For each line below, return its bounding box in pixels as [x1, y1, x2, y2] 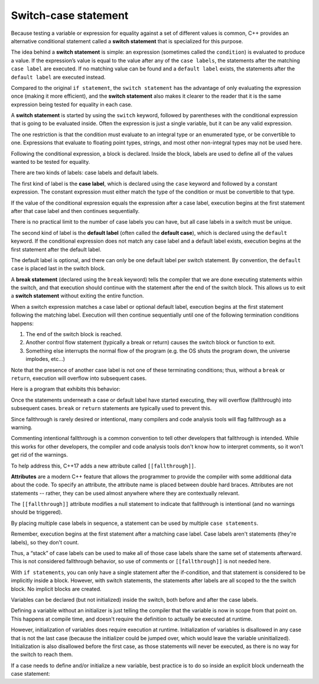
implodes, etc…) [25, 356, 65, 363]
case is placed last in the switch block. [11, 265, 106, 272]
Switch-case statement [11, 9, 129, 22]
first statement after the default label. [11, 246, 102, 253]
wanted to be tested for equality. [11, 159, 90, 166]
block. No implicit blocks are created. [11, 585, 102, 592]
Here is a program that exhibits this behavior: [11, 385, 121, 393]
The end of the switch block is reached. [25, 331, 122, 338]
